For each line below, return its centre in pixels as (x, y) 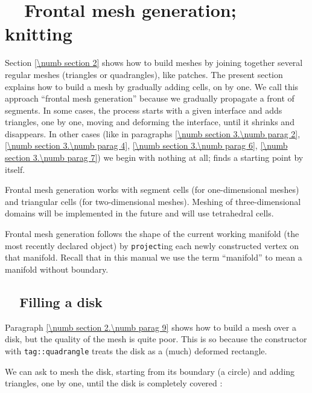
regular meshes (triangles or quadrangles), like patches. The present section (144, 74)
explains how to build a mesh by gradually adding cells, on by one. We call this (152, 86)
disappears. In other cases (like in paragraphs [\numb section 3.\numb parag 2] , (153, 133)
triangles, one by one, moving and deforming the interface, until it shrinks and (150, 122)
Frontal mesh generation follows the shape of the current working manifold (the (152, 234)
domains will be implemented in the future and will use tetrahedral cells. (139, 213)
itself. (15, 169)
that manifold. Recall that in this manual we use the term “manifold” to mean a (154, 257)
